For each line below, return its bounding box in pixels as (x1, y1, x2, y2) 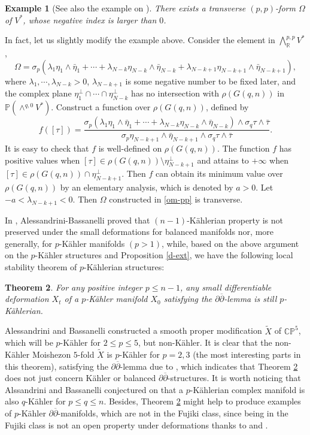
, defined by (205, 101, 249, 113)
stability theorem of (5, 260, 77, 273)
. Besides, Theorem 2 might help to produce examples (104, 395, 301, 407)
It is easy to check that (5, 142, 89, 154)
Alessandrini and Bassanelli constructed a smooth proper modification (5, 324, 262, 337)
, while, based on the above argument (162, 237, 299, 249)
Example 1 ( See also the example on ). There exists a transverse (5, 2, 246, 14)
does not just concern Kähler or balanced (5, 371, 156, 384)
